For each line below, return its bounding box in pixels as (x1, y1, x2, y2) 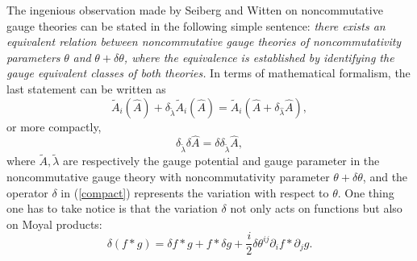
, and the (362, 168, 408, 184)
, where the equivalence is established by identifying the (123, 48, 394, 65)
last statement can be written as (6, 80, 166, 97)
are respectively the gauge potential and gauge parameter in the (63, 152, 380, 169)
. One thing (337, 184, 394, 201)
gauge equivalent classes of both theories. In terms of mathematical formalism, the (6, 64, 411, 81)
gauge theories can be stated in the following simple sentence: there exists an (6, 17, 386, 34)
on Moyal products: (6, 215, 102, 232)
